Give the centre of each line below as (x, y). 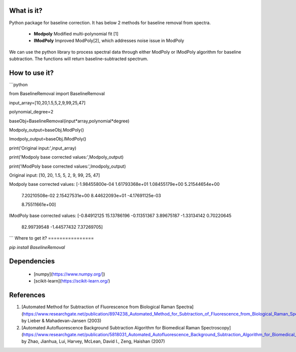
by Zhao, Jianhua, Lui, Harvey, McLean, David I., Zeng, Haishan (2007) (93, 341)
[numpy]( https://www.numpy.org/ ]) (70, 274)
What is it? (26, 11)
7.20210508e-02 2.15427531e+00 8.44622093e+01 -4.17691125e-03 (91, 195)
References (27, 295)
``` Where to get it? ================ (52, 238)
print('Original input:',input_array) (43, 148)
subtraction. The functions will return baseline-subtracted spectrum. (79, 59)
